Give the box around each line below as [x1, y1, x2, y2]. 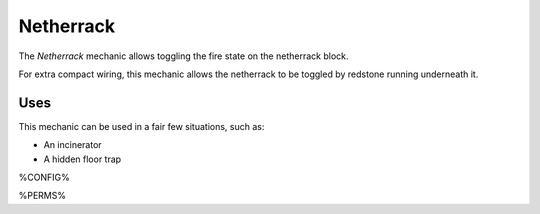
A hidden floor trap [43, 153, 122, 165]
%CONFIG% [18, 171, 70, 184]
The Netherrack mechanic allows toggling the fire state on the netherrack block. [18, 50, 349, 62]
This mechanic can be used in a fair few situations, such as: [18, 120, 265, 132]
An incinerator [43, 139, 102, 151]
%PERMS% [18, 190, 67, 202]
